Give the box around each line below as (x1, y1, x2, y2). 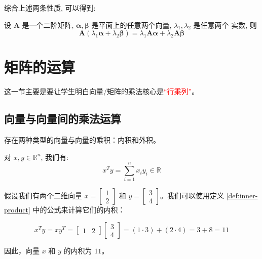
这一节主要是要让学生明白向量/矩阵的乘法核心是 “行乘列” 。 (4, 86, 199, 97)
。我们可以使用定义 (160, 190, 224, 201)
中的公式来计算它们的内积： (32, 204, 125, 215)
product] (4, 204, 30, 215)
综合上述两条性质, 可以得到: (4, 3, 96, 13)
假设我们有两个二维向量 (4, 190, 82, 201)
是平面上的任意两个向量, (91, 19, 172, 30)
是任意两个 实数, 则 (193, 19, 257, 30)
